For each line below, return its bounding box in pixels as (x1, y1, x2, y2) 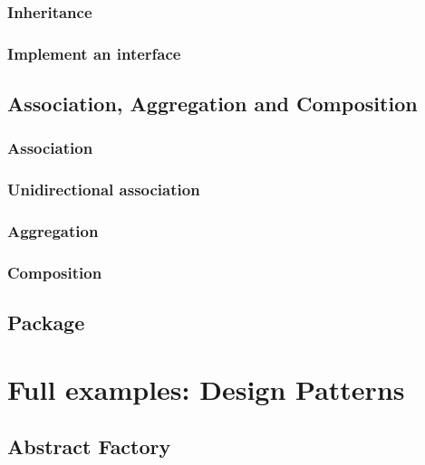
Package (7, 308, 85, 337)
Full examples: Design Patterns (7, 370, 405, 407)
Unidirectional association (7, 178, 200, 201)
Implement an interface (7, 42, 181, 64)
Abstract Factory (7, 432, 171, 460)
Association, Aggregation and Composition (7, 90, 418, 118)
